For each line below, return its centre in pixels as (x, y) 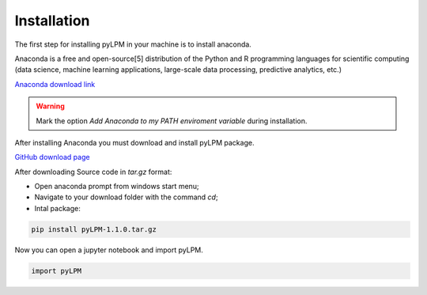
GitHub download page (52, 157)
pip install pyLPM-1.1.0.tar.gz (94, 229)
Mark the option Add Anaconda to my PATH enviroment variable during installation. (172, 121)
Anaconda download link (55, 84)
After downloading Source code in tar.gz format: (93, 172)
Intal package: (57, 208)
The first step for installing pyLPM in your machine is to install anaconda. (133, 44)
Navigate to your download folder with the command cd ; (126, 197)
